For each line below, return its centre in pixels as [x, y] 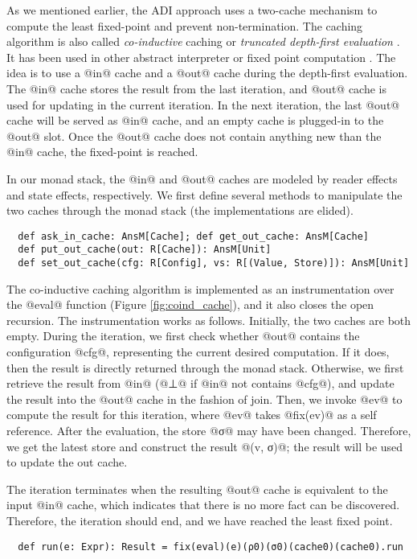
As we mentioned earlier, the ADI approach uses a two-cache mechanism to [192, 10]
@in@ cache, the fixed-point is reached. [102, 152]
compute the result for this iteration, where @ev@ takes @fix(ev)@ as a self [192, 415]
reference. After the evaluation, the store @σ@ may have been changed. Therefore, [209, 431]
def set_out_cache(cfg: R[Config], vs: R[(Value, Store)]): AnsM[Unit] [214, 263]
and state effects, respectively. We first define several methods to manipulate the [204, 194]
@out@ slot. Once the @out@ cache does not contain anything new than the [194, 136]
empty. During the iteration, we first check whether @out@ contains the [183, 336]
